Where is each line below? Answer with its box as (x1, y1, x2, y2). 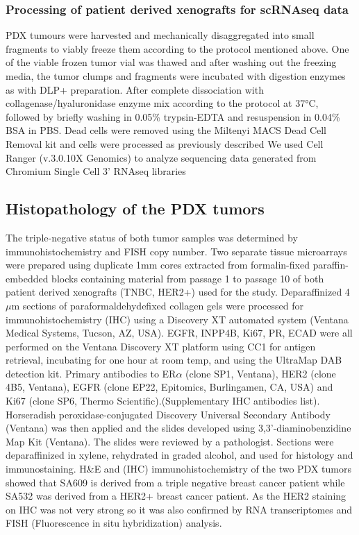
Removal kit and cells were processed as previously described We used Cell (6, 136, 324, 151)
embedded (6, 271, 49, 285)
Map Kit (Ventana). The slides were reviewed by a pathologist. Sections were (6, 434, 334, 448)
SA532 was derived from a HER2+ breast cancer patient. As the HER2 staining (6, 489, 347, 503)
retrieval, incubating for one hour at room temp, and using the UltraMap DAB (6, 353, 342, 367)
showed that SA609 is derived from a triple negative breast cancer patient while (6, 475, 345, 489)
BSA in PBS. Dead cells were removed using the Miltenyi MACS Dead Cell (6, 123, 326, 137)
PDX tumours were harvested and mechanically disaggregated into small (6, 28, 315, 42)
